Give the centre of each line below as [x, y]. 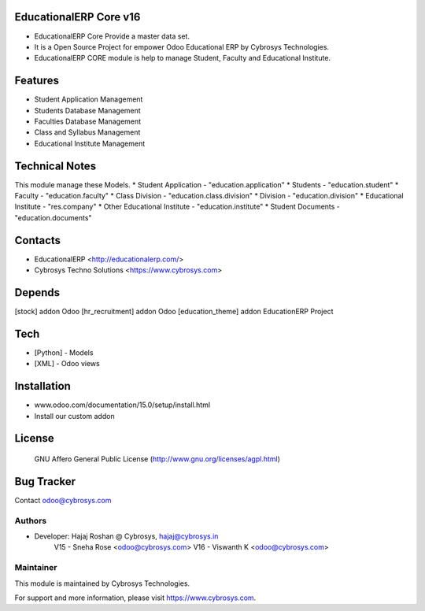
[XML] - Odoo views [67, 364]
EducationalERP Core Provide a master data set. [112, 36]
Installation [42, 386]
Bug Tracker [45, 481]
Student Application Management [89, 99]
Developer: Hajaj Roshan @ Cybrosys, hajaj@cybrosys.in [126, 536]
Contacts [38, 240]
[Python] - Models [64, 352]
